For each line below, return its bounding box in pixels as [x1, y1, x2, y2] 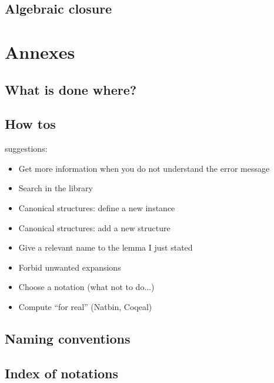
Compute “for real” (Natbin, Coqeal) [18, 300, 152, 312]
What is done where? [5, 80, 137, 98]
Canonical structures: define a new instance [18, 201, 175, 214]
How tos [5, 115, 56, 133]
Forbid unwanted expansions [18, 261, 121, 273]
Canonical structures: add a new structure [18, 221, 171, 234]
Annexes [5, 39, 75, 64]
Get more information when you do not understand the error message [18, 162, 270, 174]
